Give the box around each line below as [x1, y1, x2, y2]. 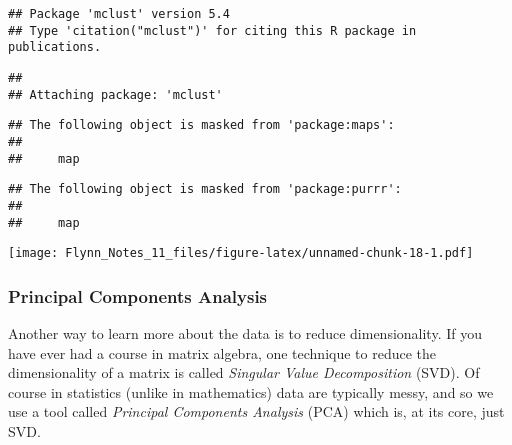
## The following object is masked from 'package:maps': [8, 118, 395, 133]
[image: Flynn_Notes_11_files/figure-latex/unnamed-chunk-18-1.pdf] [8, 246, 474, 261]
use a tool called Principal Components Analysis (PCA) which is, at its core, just [8, 401, 505, 422]
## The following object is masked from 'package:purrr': [8, 182, 402, 197]
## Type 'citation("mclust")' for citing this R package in [8, 23, 417, 38]
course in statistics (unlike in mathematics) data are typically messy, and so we [8, 381, 494, 402]
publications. [8, 40, 102, 55]
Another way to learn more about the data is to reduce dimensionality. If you [8, 323, 482, 344]
